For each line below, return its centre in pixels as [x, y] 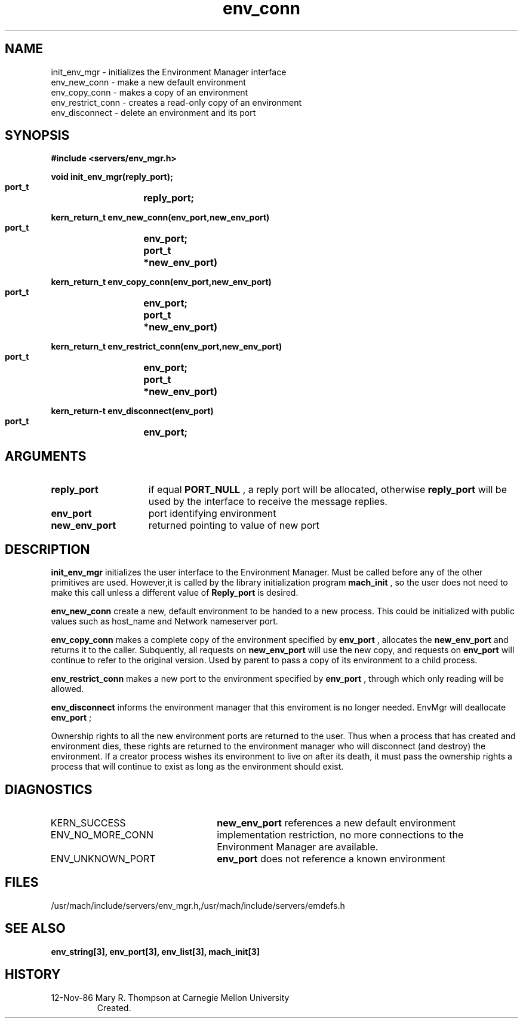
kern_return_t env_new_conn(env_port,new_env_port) [160, 218]
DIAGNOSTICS [49, 789]
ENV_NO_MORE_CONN [102, 834]
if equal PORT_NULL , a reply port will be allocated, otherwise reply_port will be [327, 490]
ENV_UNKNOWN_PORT [103, 858]
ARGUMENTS [46, 456]
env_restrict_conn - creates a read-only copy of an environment [176, 102]
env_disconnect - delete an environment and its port [153, 112]
